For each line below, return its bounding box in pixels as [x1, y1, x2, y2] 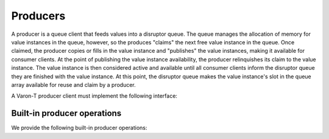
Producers [11, 9, 66, 22]
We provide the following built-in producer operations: [11, 124, 147, 132]
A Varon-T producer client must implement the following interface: [11, 92, 178, 100]
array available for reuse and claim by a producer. [11, 81, 136, 88]
